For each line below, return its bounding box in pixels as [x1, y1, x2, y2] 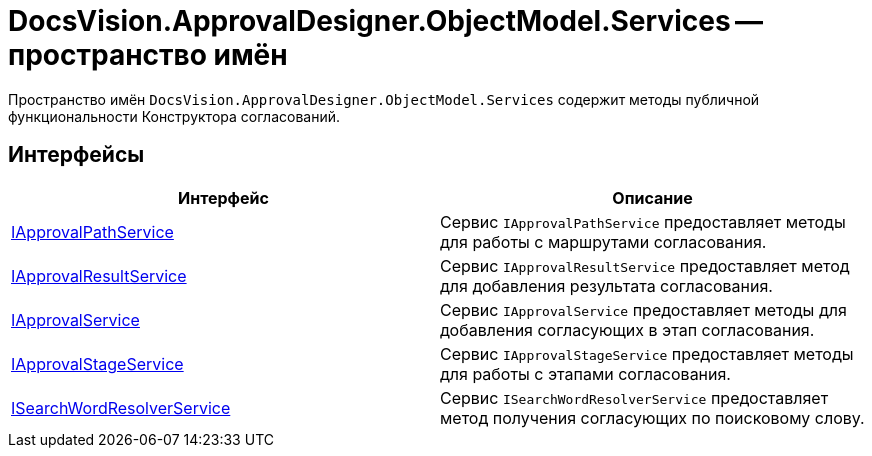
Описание [612, 187, 693, 208]
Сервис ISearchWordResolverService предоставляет [440, 387, 829, 408]
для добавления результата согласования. [440, 275, 773, 296]
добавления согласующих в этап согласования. [440, 319, 815, 340]
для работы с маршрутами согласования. [440, 231, 767, 252]
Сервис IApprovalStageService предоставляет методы [440, 343, 854, 364]
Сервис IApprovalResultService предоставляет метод [440, 255, 850, 276]
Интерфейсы [8, 142, 145, 168]
